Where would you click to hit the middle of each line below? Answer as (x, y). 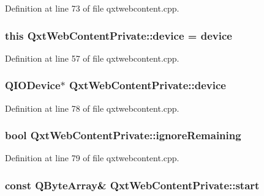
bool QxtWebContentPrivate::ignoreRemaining (123, 135)
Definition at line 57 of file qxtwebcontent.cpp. (92, 58)
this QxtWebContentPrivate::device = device (119, 35)
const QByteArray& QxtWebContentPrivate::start (132, 185)
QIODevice (33, 85)
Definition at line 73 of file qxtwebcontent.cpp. (92, 8)
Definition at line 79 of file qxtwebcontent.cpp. (92, 158)
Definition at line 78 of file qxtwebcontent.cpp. (92, 108)
